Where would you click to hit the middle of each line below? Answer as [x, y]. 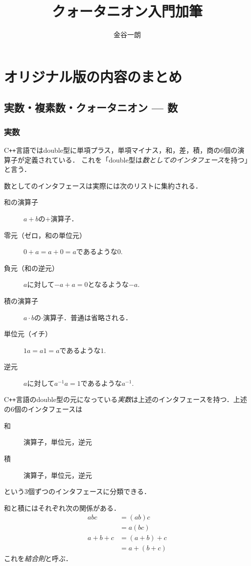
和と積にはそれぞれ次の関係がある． [62, 507]
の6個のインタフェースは [43, 409]
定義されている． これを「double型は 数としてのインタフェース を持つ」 [136, 159]
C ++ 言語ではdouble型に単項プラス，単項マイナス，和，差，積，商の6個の [121, 150]
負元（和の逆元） [31, 268]
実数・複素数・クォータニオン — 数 [91, 107]
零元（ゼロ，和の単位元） [45, 235]
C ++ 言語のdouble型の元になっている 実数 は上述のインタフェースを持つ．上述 [125, 399]
